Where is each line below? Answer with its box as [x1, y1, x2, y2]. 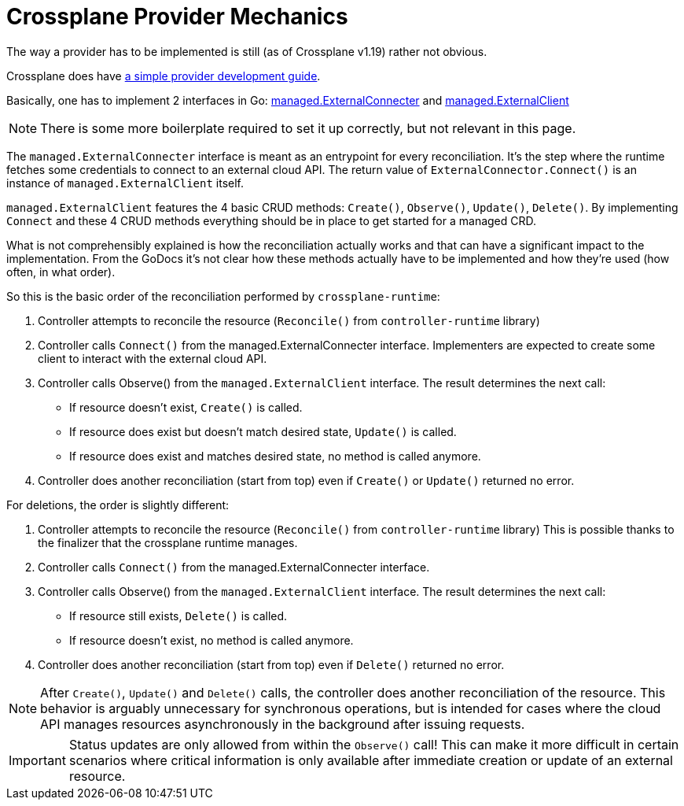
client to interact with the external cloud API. [38, 351, 267, 365]
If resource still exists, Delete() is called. [69, 608, 288, 623]
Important [9, 752, 66, 768]
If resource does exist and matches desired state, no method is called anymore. [69, 449, 481, 463]
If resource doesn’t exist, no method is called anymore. [69, 633, 354, 647]
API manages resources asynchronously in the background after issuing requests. [40, 715, 525, 732]
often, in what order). [6, 264, 116, 279]
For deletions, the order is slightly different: [6, 497, 230, 512]
